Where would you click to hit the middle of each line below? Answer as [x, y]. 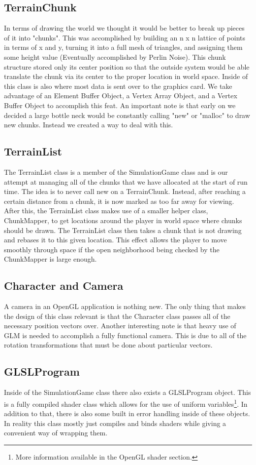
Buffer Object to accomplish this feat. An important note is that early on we [120, 105]
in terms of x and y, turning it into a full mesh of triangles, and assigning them [123, 47]
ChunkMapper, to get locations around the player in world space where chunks [123, 220]
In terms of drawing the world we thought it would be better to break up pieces [124, 28]
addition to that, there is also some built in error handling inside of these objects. [127, 413]
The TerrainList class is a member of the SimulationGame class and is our [116, 172]
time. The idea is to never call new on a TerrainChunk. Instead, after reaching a [125, 191]
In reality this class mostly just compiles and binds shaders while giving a [115, 423]
